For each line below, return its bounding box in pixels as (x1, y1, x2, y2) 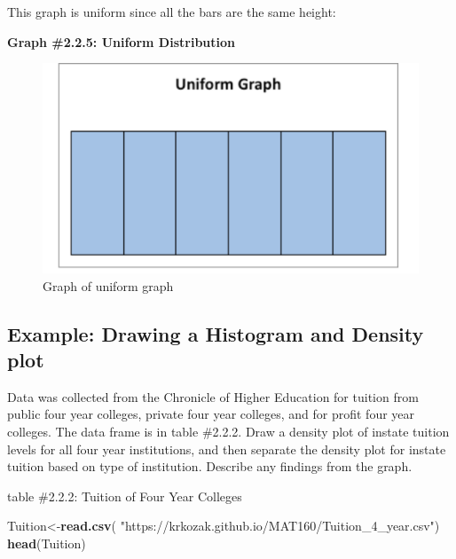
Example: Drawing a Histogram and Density (7, 319, 424, 347)
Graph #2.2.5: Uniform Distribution (7, 32, 236, 51)
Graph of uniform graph (43, 276, 174, 295)
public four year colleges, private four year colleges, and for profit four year (7, 405, 415, 423)
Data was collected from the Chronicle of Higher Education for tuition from (7, 387, 419, 405)
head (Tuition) (7, 533, 86, 552)
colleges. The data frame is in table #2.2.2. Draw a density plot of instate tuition (7, 422, 450, 440)
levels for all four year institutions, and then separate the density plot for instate (7, 439, 446, 458)
